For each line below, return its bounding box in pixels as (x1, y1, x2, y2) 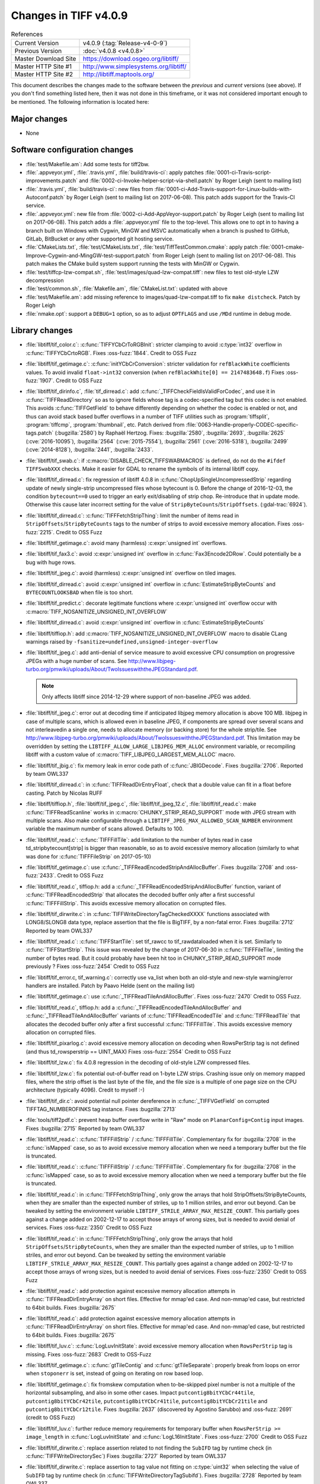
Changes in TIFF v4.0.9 (11, 9, 128, 22)
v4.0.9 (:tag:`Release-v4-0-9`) (82, 39, 168, 47)
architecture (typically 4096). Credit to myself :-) (25, 1086, 145, 1093)
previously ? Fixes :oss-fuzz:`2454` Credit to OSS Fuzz (25, 963, 160, 970)
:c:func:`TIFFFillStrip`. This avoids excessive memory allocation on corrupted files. (25, 899, 226, 906)
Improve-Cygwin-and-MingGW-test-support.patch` (25, 252, 151, 259)
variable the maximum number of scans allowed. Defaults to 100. (25, 825, 184, 832)
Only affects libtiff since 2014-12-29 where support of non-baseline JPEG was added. (41, 693, 251, 700)
